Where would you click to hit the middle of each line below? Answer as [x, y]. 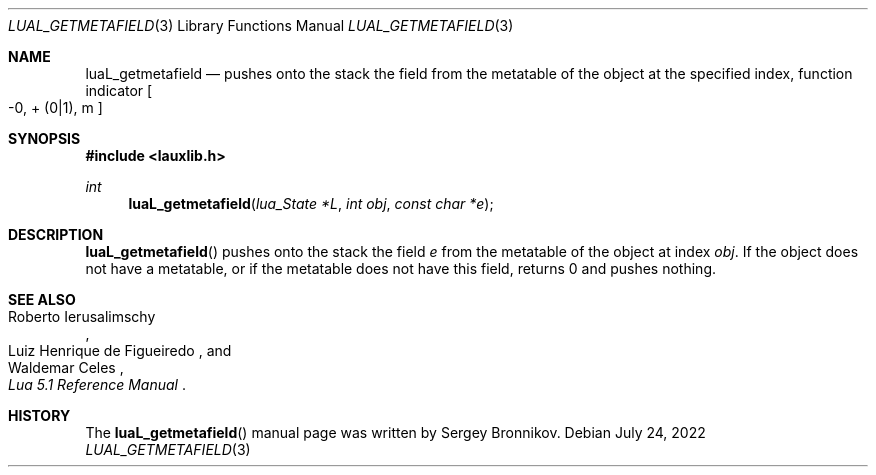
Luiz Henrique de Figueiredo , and [120, 350]
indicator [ [119, 90]
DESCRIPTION [56, 234]
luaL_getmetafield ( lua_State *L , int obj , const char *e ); [311, 203]
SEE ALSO [42, 299]
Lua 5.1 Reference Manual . [97, 384]
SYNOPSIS [44, 138]
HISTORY [39, 415]
